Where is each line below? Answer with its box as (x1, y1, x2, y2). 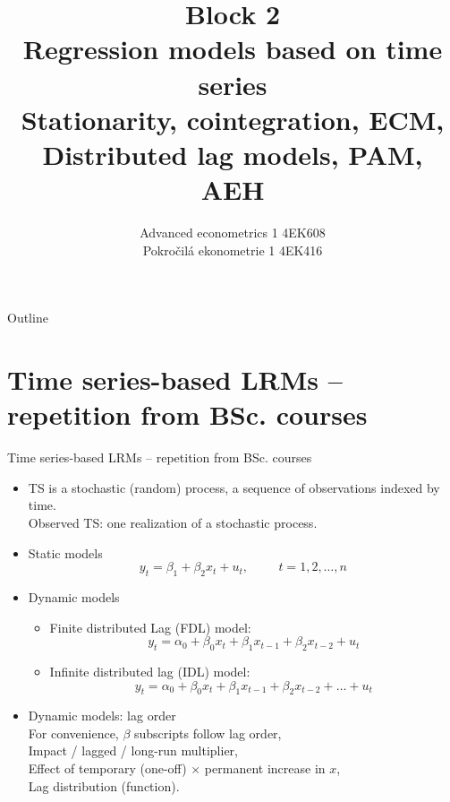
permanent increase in (204, 759, 326, 778)
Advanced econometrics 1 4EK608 (140, 223, 326, 242)
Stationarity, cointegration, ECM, (21, 100, 445, 137)
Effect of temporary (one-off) (28, 759, 187, 778)
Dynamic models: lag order (28, 706, 176, 725)
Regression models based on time (22, 30, 443, 67)
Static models (28, 543, 103, 562)
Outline (7, 308, 48, 327)
